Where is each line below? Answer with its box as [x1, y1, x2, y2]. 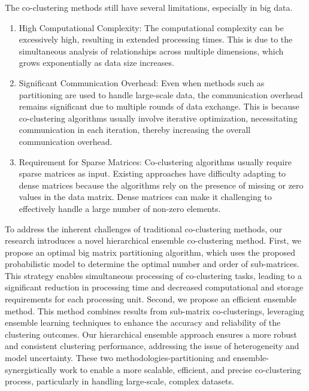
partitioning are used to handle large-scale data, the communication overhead [19, 88, 303, 101]
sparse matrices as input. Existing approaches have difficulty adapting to [19, 167, 286, 180]
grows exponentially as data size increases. [19, 56, 174, 69]
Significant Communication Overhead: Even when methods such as [19, 76, 265, 89]
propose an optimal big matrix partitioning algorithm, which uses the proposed [5, 245, 296, 258]
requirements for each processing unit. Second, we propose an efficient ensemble [5, 293, 297, 305]
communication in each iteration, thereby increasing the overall [19, 123, 251, 136]
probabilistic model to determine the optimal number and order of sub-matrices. [5, 257, 299, 270]
